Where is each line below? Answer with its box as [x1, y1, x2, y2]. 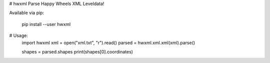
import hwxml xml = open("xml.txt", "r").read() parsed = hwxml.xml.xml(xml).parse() [21, 39, 195, 45]
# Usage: [9, 32, 28, 38]
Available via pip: [9, 10, 44, 16]
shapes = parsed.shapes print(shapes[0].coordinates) [21, 48, 133, 54]
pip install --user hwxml [21, 21, 71, 27]
